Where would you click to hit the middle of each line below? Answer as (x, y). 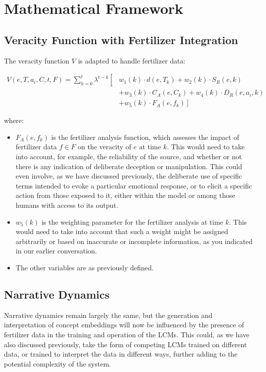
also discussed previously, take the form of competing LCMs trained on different (126, 344)
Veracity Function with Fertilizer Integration (121, 39)
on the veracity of (105, 147)
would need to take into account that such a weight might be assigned (122, 231)
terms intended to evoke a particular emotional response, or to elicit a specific (134, 185)
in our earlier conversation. (56, 251)
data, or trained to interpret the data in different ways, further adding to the (121, 354)
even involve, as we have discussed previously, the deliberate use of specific (129, 176)
